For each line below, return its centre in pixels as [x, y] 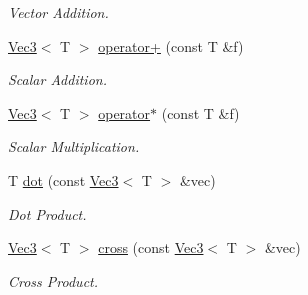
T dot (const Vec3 [63, 179]
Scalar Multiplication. [74, 146]
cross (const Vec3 [151, 247]
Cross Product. [53, 280]
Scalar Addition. [57, 79]
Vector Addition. [58, 12]
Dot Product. [47, 213]
